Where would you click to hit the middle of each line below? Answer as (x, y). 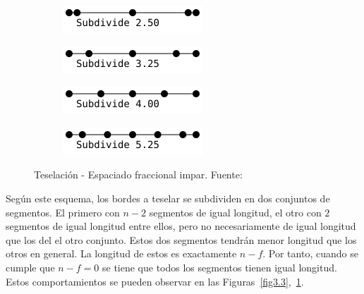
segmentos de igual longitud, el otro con (235, 212)
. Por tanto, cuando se (310, 253)
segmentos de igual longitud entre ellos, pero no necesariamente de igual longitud (181, 226)
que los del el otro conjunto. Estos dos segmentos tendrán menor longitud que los (181, 239)
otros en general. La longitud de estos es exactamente (121, 253)
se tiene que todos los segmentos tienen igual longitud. (220, 267)
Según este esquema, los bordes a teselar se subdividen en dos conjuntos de (168, 198)
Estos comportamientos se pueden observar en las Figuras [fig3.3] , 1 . (155, 281)
